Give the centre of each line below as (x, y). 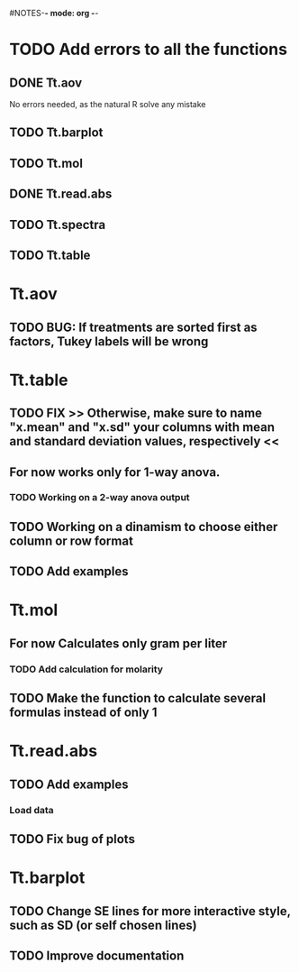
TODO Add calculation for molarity (86, 669)
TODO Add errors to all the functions (149, 50)
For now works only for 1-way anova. (115, 472)
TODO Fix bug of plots (72, 839)
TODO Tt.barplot (56, 133)
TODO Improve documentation (97, 955)
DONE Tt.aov (46, 83)
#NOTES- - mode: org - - (54, 13)
